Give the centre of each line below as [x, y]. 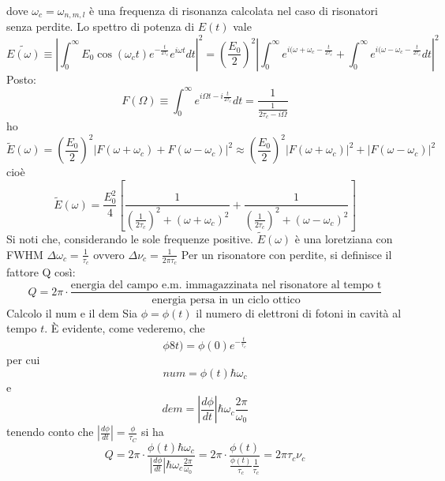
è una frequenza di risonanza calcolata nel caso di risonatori [234, 10]
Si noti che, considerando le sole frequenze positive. [130, 239]
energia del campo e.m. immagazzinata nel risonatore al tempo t [226, 285]
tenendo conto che [50, 432]
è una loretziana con [344, 239]
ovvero [109, 254]
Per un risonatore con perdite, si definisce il [286, 254]
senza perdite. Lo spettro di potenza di [101, 26]
